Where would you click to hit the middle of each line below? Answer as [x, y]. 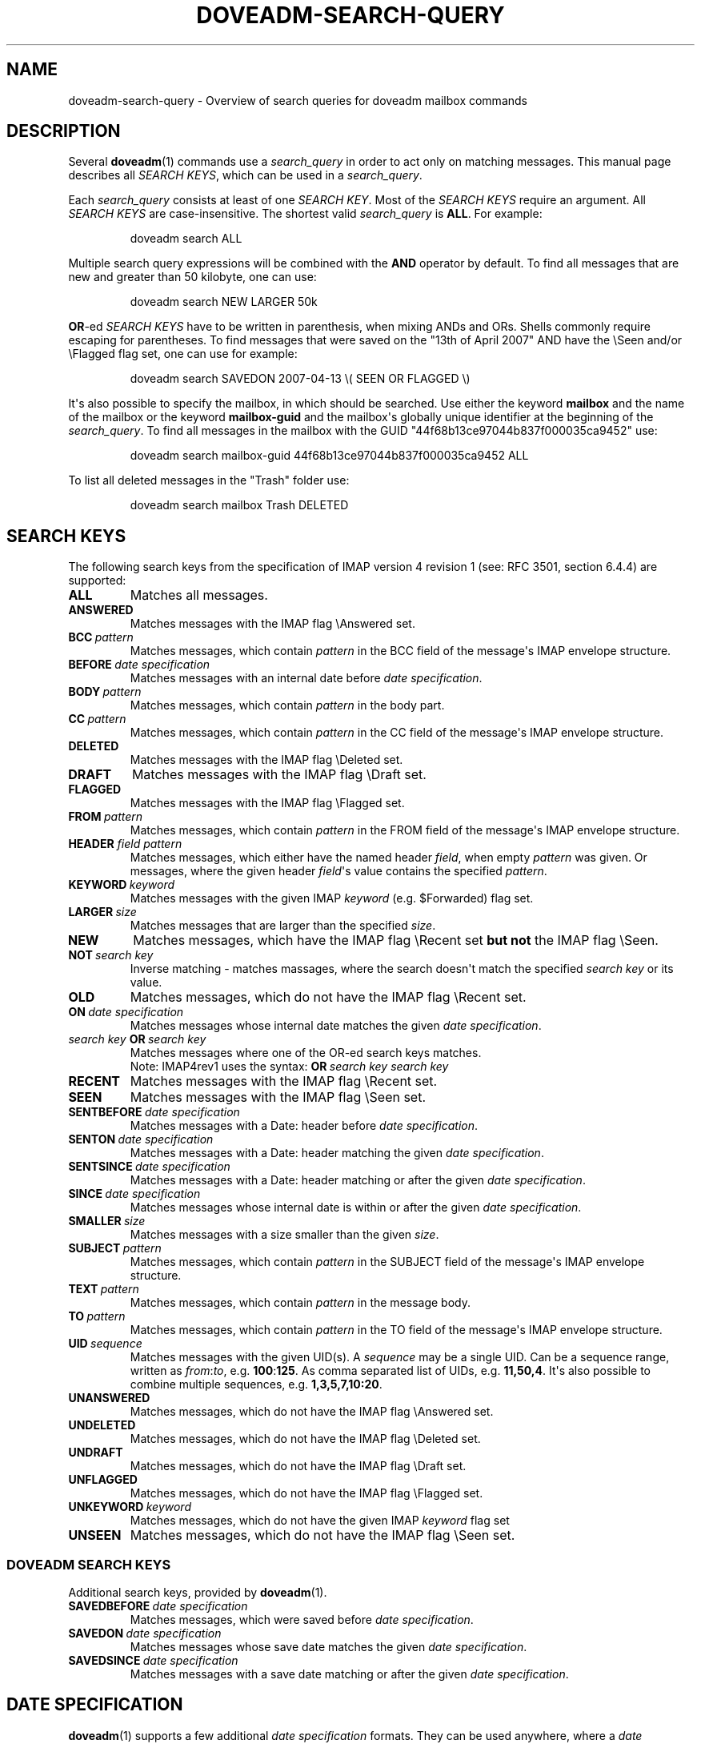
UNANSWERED [109, 1398]
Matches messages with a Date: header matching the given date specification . [337, 1153]
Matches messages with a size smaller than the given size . [284, 1235]
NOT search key [111, 955]
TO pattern [97, 1316]
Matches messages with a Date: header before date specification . [304, 1126]
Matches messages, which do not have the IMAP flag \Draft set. [298, 1466]
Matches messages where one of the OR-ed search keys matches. [306, 1053]
